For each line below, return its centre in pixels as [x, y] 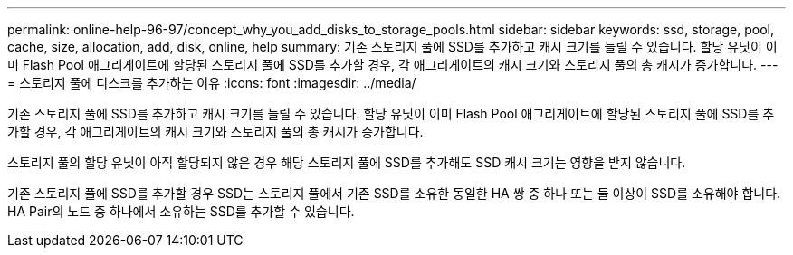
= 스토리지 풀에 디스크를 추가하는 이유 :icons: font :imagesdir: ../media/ [212, 83]
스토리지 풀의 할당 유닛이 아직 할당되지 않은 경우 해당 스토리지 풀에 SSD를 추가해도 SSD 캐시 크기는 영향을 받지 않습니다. [347, 162]
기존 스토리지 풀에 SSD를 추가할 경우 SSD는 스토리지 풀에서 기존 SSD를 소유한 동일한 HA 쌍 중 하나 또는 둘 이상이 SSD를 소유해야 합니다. [394, 193]
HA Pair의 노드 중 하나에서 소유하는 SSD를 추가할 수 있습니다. [181, 211]
